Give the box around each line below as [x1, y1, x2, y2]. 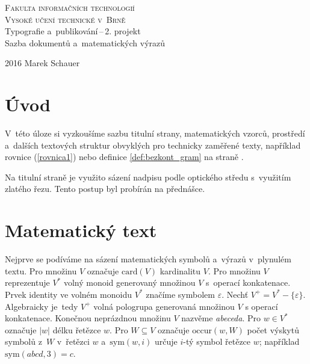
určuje [155, 335, 178, 348]
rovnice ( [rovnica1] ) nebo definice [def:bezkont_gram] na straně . [5, 150, 244, 163]
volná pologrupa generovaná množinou [93, 300, 235, 312]
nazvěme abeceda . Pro [181, 312, 261, 324]
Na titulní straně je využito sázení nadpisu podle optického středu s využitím [5, 170, 291, 183]
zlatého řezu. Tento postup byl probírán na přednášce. [5, 182, 205, 195]
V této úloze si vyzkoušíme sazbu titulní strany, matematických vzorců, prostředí [5, 127, 305, 140]
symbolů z [5, 335, 42, 348]
